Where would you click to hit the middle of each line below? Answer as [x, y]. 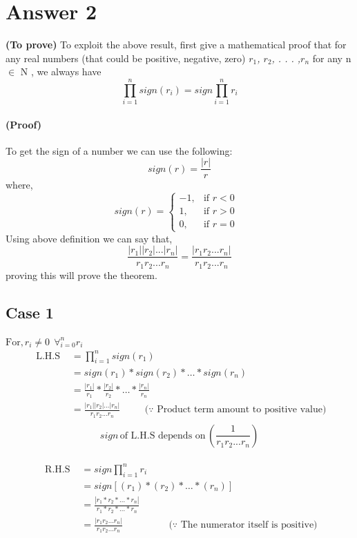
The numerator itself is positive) [249, 525]
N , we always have [61, 71]
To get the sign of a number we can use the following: [119, 150]
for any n [332, 58]
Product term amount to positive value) [242, 410]
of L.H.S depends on [163, 435]
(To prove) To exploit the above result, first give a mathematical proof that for [176, 45]
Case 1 [30, 312]
